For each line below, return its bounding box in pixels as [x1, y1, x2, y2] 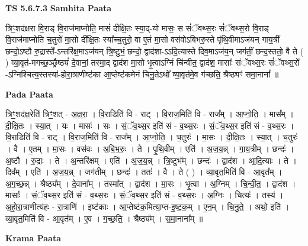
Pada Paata [5, 88, 53, 100]
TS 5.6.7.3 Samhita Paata [5, 2, 112, 14]
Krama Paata [5, 232, 61, 244]
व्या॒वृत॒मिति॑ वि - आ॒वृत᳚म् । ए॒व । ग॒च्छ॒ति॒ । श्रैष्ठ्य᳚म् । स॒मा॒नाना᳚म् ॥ [5, 212, 203, 224]
